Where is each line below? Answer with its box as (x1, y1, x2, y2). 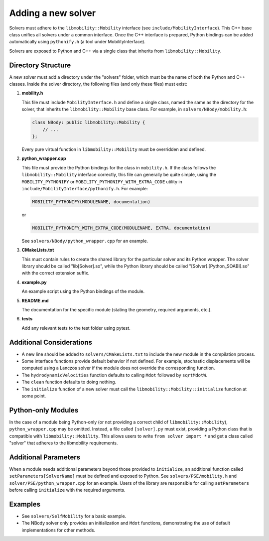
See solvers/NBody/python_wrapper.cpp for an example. (21, 238, 148, 244)
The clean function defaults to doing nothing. (21, 379, 117, 385)
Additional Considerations (9, 338, 92, 346)
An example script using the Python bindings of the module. (21, 288, 145, 294)
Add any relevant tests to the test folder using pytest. (21, 325, 131, 331)
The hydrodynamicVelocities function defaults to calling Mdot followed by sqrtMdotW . (21, 372, 208, 378)
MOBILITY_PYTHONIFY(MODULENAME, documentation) (32, 199, 150, 204)
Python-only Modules (9, 406, 79, 414)
